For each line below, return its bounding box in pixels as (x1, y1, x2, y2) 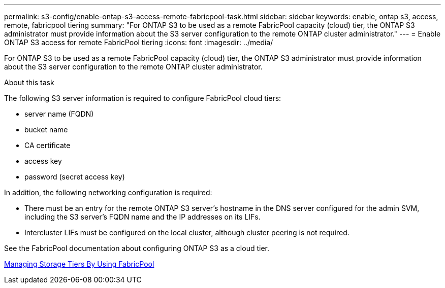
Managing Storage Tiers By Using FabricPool (4, 260, 154, 268)
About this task (4, 78, 54, 87)
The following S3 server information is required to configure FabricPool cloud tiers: (4, 94, 281, 102)
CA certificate (24, 141, 71, 150)
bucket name (24, 125, 68, 134)
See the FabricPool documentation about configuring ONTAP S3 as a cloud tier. (4, 244, 270, 253)
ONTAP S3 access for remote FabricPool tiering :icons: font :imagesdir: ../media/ (4, 38, 273, 47)
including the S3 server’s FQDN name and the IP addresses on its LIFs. (24, 212, 261, 221)
